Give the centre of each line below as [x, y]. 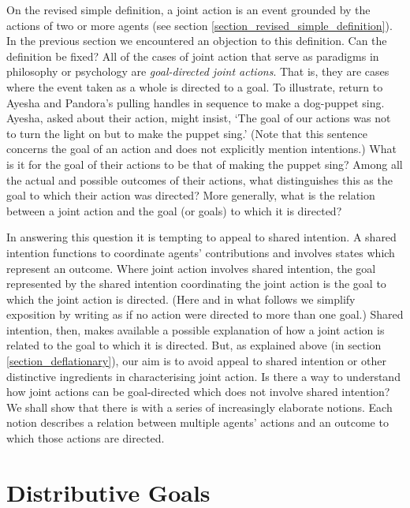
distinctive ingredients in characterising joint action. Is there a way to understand [203, 376]
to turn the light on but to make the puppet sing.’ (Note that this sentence [187, 133]
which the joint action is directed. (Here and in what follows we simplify [181, 299]
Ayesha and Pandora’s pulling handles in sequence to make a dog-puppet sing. [196, 102]
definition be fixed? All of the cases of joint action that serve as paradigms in [193, 56]
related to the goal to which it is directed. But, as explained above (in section [194, 345]
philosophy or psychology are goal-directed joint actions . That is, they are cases [198, 71]
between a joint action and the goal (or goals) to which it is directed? [174, 210]
